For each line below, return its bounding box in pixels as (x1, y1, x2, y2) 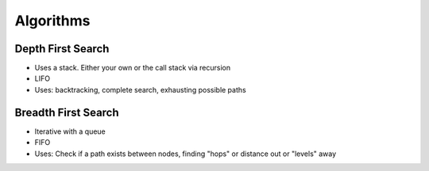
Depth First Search (14, 42, 110, 55)
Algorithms (14, 12, 91, 29)
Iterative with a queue (34, 127, 106, 136)
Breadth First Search (14, 105, 119, 119)
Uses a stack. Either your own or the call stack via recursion (34, 63, 231, 73)
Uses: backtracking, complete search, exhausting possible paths (34, 85, 246, 94)
